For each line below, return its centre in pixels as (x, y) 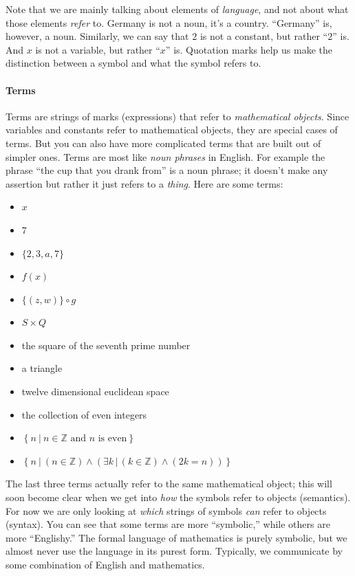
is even (112, 439)
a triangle (42, 368)
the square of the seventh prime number (106, 345)
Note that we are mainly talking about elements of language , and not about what (177, 9)
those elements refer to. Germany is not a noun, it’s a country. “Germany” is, (169, 22)
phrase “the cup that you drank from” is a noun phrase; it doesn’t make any (167, 170)
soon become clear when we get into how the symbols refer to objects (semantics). (178, 497)
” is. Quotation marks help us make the (249, 49)
